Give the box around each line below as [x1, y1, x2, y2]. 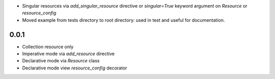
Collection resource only [22, 44, 74, 50]
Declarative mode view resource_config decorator [22, 65, 127, 71]
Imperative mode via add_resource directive [22, 51, 115, 57]
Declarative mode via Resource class [22, 58, 100, 64]
